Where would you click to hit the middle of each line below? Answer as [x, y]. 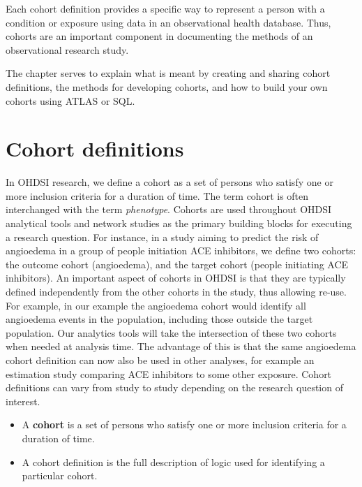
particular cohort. [60, 475]
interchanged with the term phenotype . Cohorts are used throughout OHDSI [169, 209]
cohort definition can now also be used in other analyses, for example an [160, 360]
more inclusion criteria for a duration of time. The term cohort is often [157, 195]
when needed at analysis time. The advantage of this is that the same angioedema [181, 346]
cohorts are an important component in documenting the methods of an [159, 36]
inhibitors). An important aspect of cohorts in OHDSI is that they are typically [176, 278]
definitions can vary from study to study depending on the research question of [174, 387]
